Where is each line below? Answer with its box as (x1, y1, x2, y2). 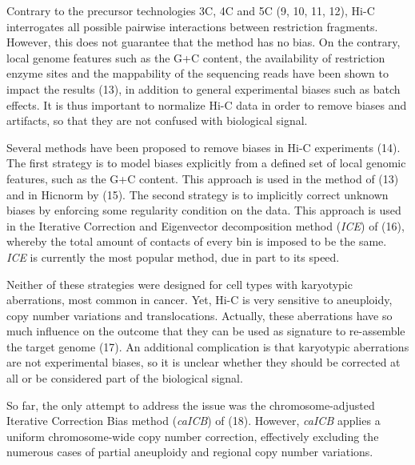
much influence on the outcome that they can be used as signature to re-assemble (6, 323, 405, 339)
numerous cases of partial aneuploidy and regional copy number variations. (6, 443, 373, 460)
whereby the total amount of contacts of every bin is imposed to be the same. (6, 233, 387, 250)
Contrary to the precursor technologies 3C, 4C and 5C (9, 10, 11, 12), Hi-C (6, 2, 375, 18)
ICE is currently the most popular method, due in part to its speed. (6, 248, 340, 265)
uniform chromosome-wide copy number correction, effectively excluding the (6, 427, 379, 444)
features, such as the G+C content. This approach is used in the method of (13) (6, 170, 399, 186)
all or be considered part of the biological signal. (6, 370, 243, 387)
